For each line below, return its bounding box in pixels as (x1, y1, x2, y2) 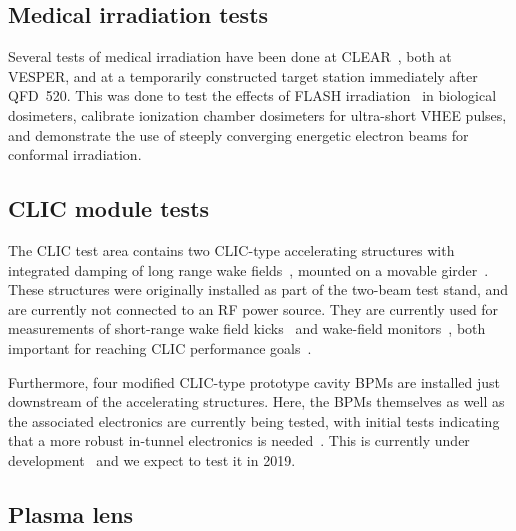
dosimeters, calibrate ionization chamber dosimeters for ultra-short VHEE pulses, (8, 104, 507, 125)
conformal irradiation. (8, 144, 142, 165)
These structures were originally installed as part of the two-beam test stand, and (8, 279, 509, 300)
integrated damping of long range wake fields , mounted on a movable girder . (8, 259, 489, 280)
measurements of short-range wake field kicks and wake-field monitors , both (8, 318, 486, 339)
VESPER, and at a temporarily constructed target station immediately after (8, 65, 478, 86)
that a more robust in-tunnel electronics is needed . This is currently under (8, 430, 470, 451)
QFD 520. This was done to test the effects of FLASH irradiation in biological (8, 85, 497, 106)
